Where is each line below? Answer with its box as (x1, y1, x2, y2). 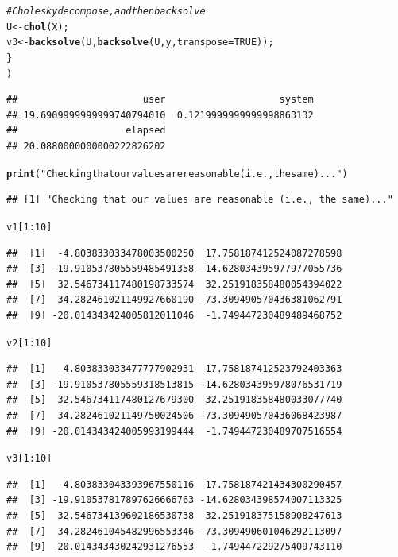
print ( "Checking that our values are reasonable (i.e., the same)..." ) (6, 168, 348, 180)
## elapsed (6, 125, 166, 137)
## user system (6, 94, 314, 106)
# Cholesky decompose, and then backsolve (6, 6, 206, 17)
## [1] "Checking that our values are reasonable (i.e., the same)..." (6, 194, 393, 206)
